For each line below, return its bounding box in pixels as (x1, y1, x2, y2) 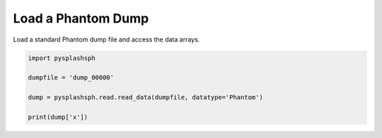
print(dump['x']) (28, 113, 88, 121)
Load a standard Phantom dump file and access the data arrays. (13, 35, 200, 44)
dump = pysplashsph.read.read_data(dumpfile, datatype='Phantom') (28, 94, 263, 101)
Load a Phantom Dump (13, 11, 149, 26)
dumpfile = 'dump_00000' (28, 74, 115, 82)
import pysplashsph (28, 54, 95, 62)
